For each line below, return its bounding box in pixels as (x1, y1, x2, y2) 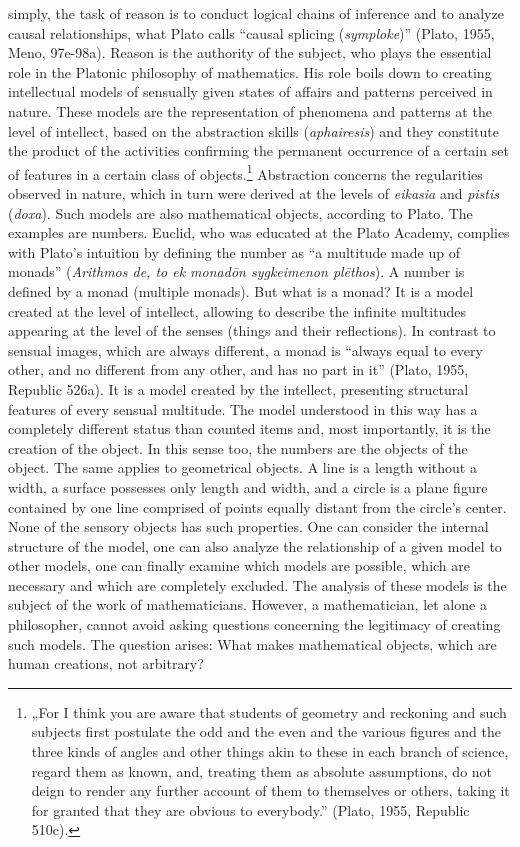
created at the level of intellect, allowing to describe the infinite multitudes (8, 300, 466, 321)
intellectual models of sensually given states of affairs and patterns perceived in (8, 81, 493, 102)
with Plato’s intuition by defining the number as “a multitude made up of (8, 241, 460, 262)
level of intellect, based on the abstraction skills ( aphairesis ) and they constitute (8, 120, 499, 141)
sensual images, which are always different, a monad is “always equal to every (8, 339, 483, 360)
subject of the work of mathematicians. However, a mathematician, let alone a (8, 594, 487, 615)
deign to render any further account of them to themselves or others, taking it (31, 780, 510, 801)
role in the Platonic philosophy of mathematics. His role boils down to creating (8, 61, 492, 82)
